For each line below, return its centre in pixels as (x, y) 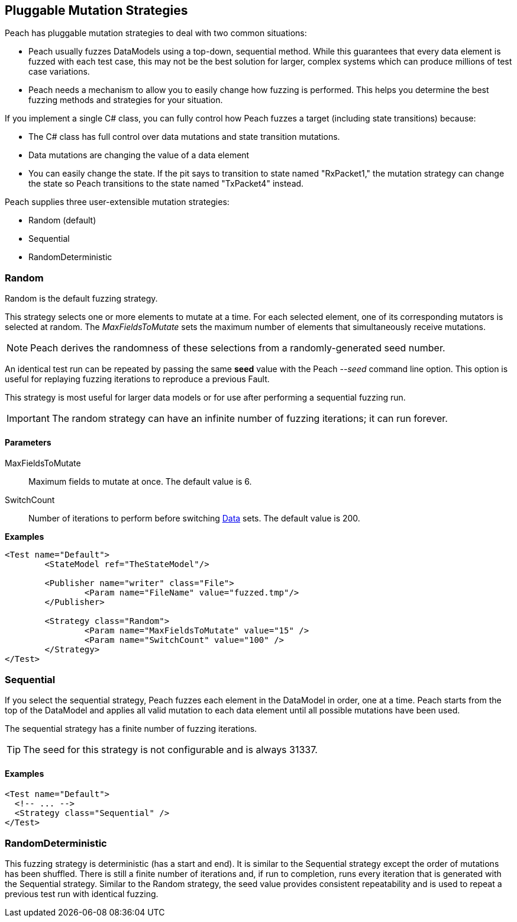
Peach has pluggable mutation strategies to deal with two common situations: (156, 33)
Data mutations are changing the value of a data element (139, 155)
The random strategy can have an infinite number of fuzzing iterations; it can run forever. (250, 419)
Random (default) (62, 220)
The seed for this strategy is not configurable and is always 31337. (170, 750)
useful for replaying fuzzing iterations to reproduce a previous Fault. (137, 379)
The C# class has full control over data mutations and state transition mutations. (184, 137)
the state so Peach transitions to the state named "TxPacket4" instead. (166, 184)
